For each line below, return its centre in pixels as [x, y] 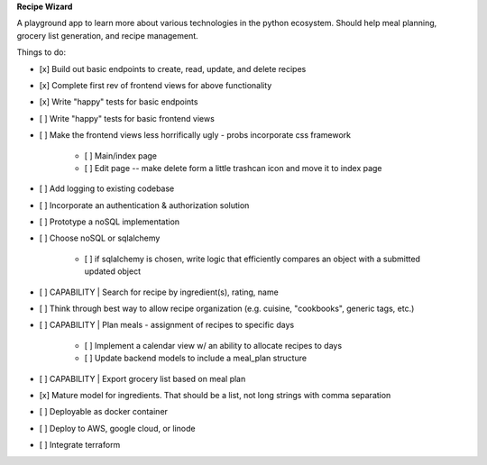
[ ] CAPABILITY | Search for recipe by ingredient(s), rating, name [159, 292]
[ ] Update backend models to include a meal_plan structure [195, 358]
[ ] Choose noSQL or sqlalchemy [100, 238]
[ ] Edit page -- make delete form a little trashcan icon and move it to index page [233, 168]
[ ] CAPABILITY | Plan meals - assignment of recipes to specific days [167, 325]
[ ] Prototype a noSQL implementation [110, 222]
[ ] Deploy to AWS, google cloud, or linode [117, 428]
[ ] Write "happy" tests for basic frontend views [127, 118]
